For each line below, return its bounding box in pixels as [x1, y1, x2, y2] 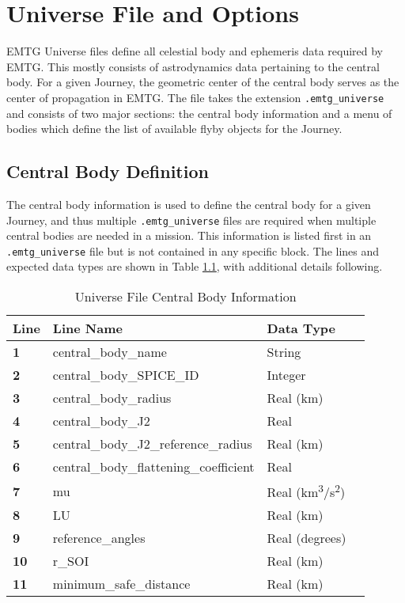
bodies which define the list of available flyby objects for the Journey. [6, 120, 343, 137]
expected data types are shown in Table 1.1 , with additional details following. [6, 258, 383, 275]
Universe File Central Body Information [74, 287, 297, 306]
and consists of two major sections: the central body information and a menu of [6, 104, 392, 121]
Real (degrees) [267, 529, 346, 548]
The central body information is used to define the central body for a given [6, 195, 371, 212]
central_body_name [52, 343, 167, 362]
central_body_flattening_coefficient [52, 457, 255, 476]
